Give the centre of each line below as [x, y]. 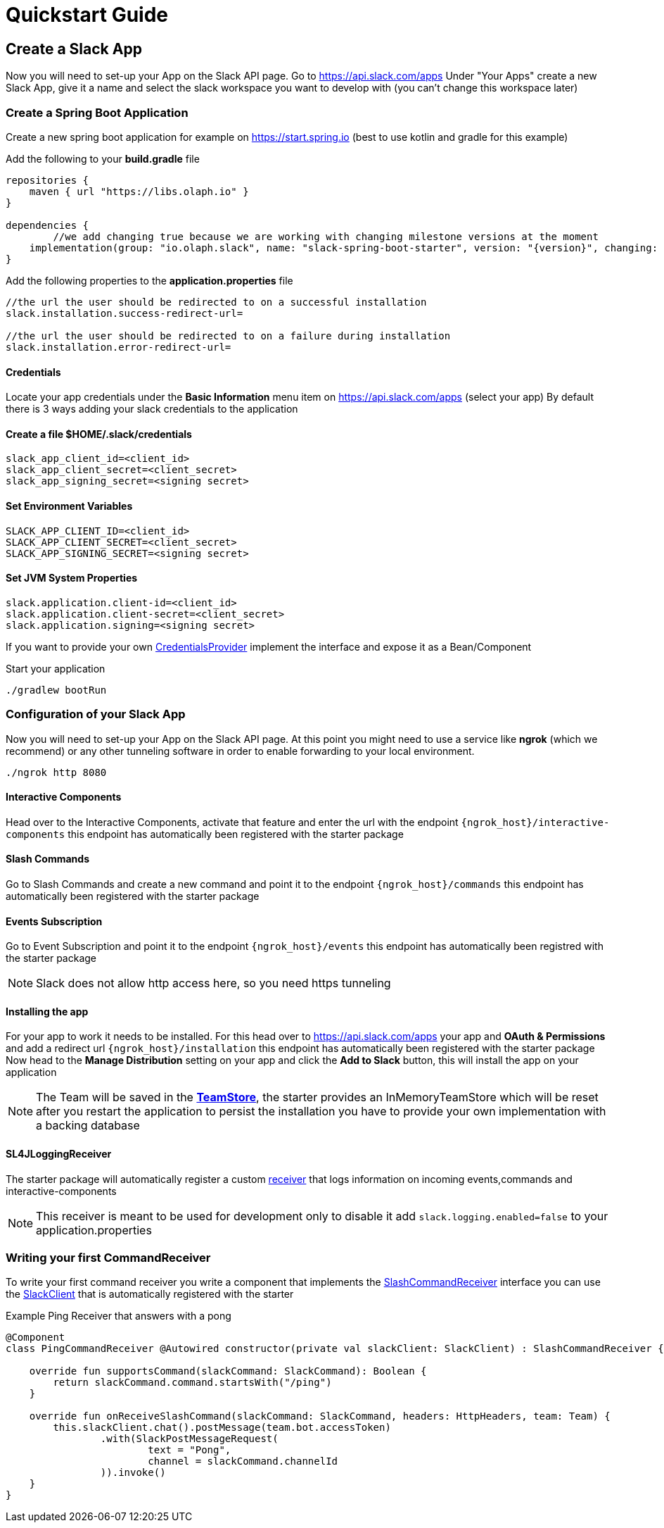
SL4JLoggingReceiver [59, 1154]
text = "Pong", [190, 1450]
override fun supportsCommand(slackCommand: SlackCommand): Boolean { [228, 1371]
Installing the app [47, 1011]
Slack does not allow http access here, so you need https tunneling [213, 983]
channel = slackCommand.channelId [243, 1461]
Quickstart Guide [87, 15]
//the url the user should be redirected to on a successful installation [216, 302]
